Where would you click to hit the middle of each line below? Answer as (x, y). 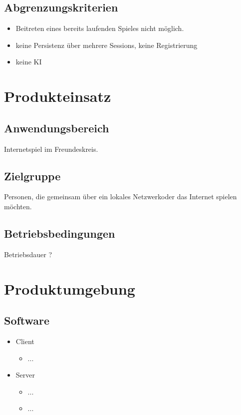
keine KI (29, 62)
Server (25, 375)
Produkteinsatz (58, 96)
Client (25, 341)
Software (27, 320)
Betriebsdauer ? (28, 254)
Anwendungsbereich (57, 128)
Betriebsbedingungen (60, 233)
